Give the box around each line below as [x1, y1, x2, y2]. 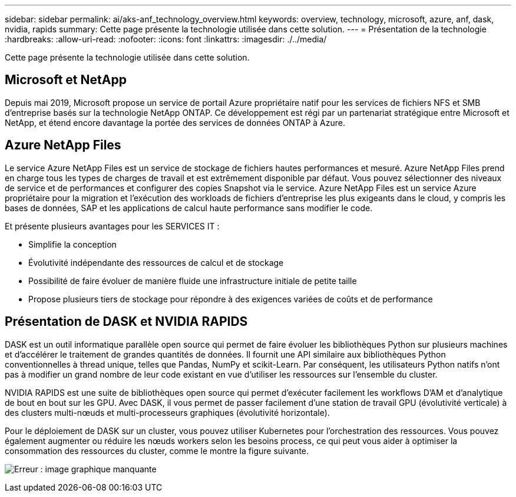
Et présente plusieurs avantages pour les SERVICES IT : [5, 221, 220, 231]
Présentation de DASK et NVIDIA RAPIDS [5, 314, 248, 329]
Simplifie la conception [28, 239, 117, 249]
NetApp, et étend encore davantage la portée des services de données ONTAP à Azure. [5, 117, 345, 128]
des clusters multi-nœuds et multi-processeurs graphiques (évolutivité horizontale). [5, 407, 330, 418]
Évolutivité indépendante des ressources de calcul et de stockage [28, 257, 284, 268]
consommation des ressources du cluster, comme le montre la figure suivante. [5, 445, 309, 456]
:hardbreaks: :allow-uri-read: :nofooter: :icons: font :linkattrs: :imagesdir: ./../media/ [5, 34, 327, 44]
